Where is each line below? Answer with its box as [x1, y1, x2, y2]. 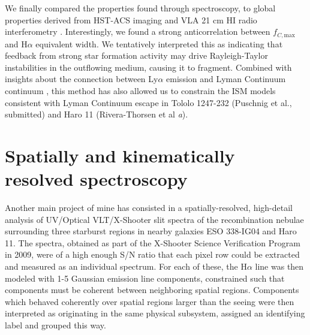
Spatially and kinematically [5, 143, 235, 167]
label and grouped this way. [5, 319, 106, 331]
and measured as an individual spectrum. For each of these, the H [5, 260, 247, 273]
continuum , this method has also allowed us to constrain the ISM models [5, 84, 276, 97]
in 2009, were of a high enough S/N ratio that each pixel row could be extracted [5, 248, 300, 261]
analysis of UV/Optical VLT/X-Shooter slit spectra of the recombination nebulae [5, 213, 304, 225]
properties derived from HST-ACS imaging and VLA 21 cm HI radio [5, 13, 257, 26]
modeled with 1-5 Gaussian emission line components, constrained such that [5, 271, 285, 284]
